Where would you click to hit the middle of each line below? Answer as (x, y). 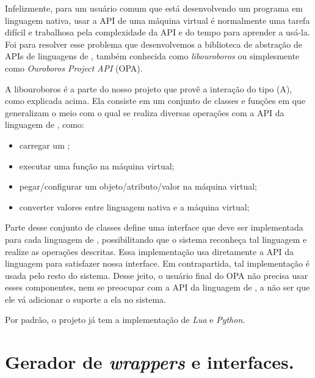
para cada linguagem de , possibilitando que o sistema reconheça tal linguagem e (156, 239)
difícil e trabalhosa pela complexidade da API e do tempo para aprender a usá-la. (157, 32)
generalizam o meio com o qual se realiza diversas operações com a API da (145, 112)
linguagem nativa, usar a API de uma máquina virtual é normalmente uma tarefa (157, 20)
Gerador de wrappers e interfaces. (150, 362)
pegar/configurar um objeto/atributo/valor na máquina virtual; (138, 186)
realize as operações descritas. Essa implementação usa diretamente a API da (150, 251)
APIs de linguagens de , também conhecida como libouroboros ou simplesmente (152, 56)
